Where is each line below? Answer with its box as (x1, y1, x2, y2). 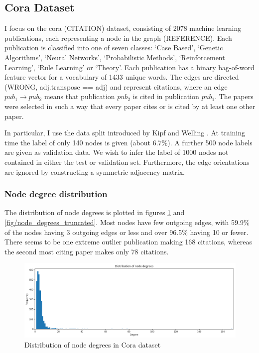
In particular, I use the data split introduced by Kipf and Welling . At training (4, 127, 246, 138)
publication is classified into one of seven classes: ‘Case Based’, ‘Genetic (4, 42, 223, 53)
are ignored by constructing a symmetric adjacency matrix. (4, 166, 185, 177)
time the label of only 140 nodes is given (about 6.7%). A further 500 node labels (4, 137, 253, 147)
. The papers (215, 91, 254, 102)
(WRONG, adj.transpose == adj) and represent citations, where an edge (4, 81, 228, 92)
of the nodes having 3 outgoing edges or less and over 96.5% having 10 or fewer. (4, 227, 249, 237)
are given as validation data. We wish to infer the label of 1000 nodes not (4, 147, 229, 157)
